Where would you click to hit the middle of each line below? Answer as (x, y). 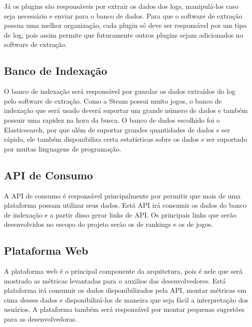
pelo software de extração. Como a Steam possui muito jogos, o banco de (113, 100)
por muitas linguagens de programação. (63, 148)
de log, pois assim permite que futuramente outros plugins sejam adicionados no (124, 34)
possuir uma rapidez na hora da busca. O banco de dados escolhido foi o (112, 120)
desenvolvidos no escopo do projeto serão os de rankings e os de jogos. (108, 224)
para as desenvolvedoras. (41, 319)
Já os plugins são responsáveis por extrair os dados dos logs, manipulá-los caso (121, 6)
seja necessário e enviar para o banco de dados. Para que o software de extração (123, 15)
